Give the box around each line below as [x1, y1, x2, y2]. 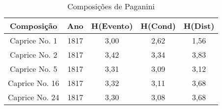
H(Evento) [91, 20, 133, 31]
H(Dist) [183, 20, 215, 31]
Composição [10, 20, 57, 31]
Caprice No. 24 [8, 91, 59, 103]
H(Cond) [140, 20, 176, 31]
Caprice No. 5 [10, 63, 57, 74]
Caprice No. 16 [8, 77, 59, 88]
